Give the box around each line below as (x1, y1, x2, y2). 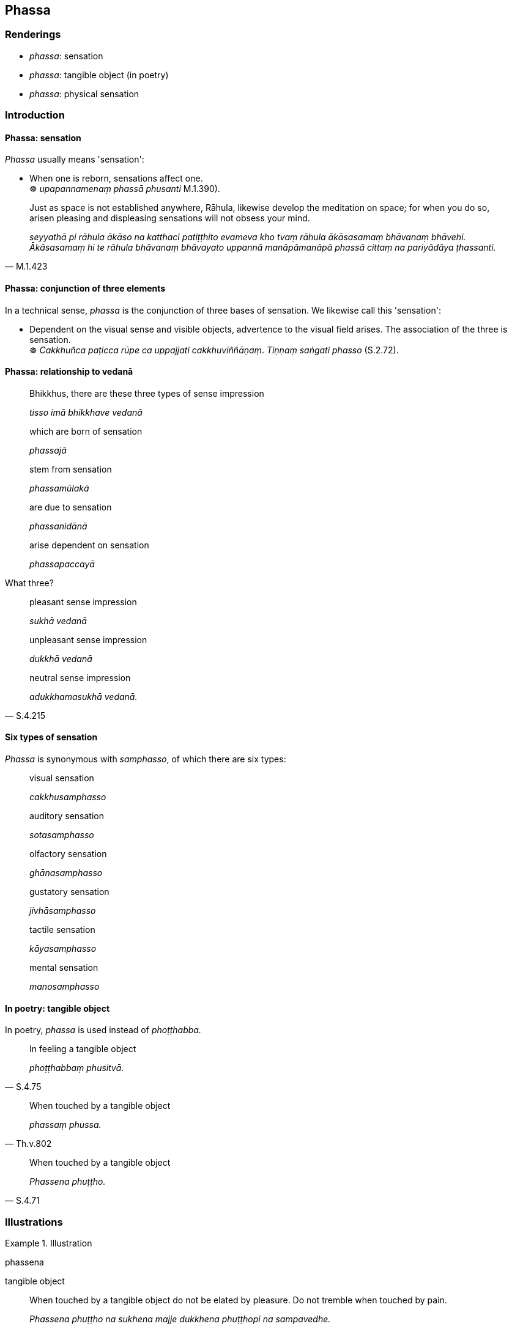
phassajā (29, 444, 67, 455)
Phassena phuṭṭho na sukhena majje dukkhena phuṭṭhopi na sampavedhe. (29, 1314, 331, 1325)
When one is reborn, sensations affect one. (29, 173, 203, 184)
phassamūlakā (29, 482, 89, 493)
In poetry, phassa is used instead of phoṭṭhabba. (5, 1025, 201, 1036)
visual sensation (29, 773, 94, 784)
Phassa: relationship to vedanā (5, 366, 133, 377)
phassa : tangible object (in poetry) (29, 69, 169, 80)
